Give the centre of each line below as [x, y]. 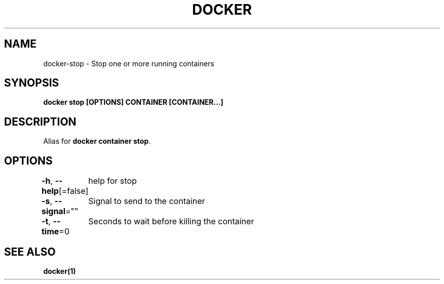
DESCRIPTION [40, 121]
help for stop [113, 181]
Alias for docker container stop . [97, 141]
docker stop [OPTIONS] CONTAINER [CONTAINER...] [133, 102]
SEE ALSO [30, 252]
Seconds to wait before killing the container [171, 221]
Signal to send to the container [147, 201]
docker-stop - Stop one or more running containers [129, 63]
